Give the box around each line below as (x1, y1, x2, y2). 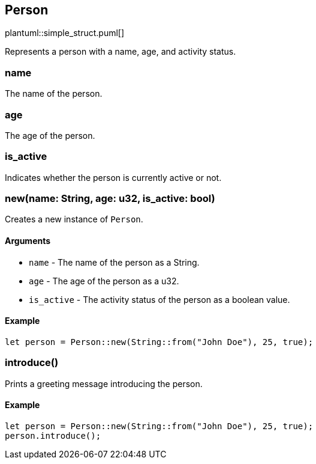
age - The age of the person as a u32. (29, 275, 179, 286)
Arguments (5, 236, 51, 246)
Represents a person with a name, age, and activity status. (5, 46, 236, 57)
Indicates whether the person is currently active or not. (5, 172, 222, 183)
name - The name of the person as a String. (29, 257, 200, 267)
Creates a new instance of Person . (5, 214, 143, 225)
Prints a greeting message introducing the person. (5, 378, 203, 389)
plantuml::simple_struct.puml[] (5, 28, 125, 38)
